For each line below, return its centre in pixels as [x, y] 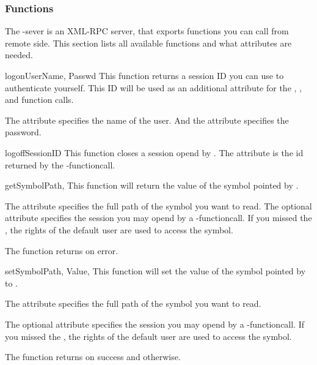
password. [23, 132]
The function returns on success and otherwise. [93, 357]
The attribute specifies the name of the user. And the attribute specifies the [147, 120]
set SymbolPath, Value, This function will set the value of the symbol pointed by [155, 271]
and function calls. [39, 100]
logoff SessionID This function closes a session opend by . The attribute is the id [154, 152]
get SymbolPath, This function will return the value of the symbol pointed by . [152, 185]
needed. [19, 55]
